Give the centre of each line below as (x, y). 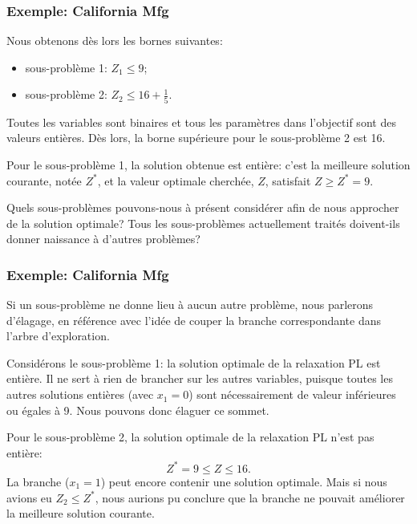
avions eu (29, 497)
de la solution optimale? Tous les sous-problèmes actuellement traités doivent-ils (203, 223)
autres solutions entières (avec (80, 394)
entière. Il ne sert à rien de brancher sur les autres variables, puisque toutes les (200, 378)
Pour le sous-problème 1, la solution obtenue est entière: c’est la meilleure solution (208, 164)
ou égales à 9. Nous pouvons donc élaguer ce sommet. (138, 410)
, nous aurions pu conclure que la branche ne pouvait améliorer (250, 497)
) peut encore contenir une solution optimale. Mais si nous (244, 481)
